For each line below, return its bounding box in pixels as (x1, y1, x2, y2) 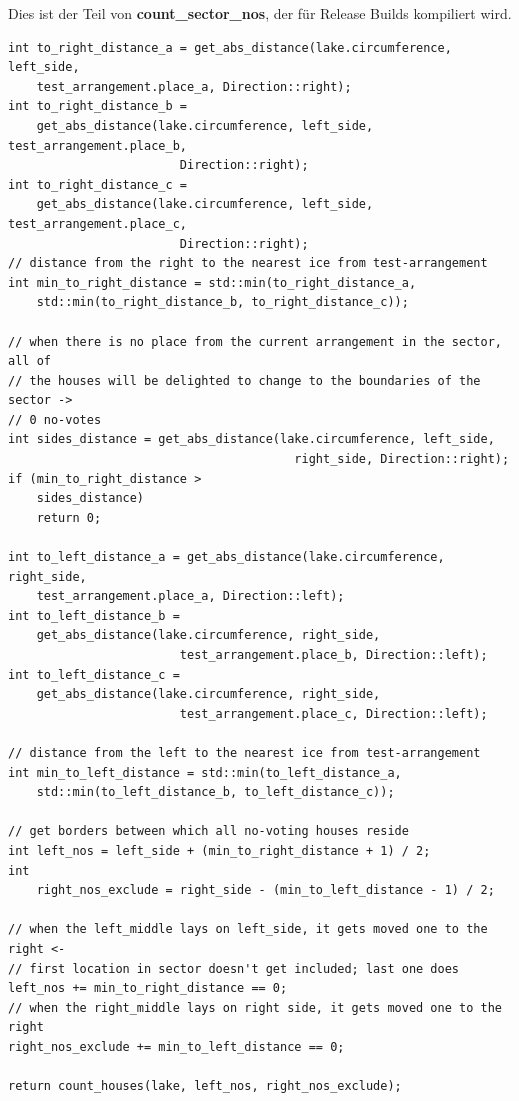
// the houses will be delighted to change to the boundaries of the (8, 373, 481, 388)
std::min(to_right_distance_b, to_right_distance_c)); (36, 295, 409, 310)
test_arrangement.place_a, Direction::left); (36, 589, 345, 604)
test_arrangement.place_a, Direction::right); (36, 79, 352, 94)
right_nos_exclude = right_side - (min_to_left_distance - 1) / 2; (36, 883, 495, 898)
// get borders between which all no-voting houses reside (8, 824, 409, 839)
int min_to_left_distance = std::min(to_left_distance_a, (8, 765, 402, 780)
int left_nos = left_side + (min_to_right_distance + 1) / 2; (8, 843, 431, 858)
